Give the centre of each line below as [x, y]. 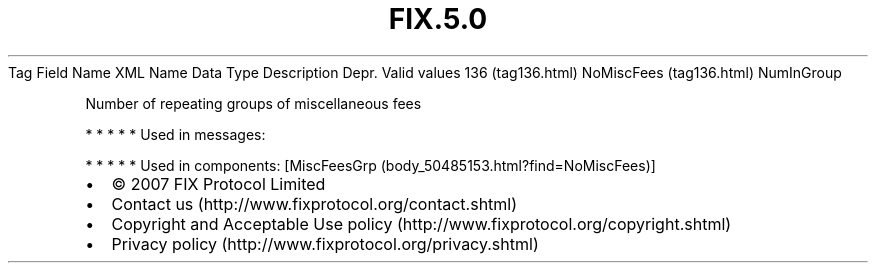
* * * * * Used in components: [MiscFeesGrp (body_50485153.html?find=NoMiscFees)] [370, 165]
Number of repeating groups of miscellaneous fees [253, 103]
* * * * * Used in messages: [175, 134]
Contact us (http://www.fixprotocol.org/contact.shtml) [314, 203]
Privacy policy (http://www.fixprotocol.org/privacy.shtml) [325, 243]
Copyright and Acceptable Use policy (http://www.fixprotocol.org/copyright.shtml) [421, 223]
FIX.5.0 [438, 19]
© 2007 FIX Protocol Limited [218, 183]
